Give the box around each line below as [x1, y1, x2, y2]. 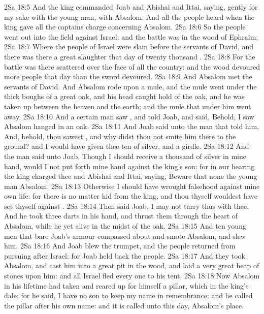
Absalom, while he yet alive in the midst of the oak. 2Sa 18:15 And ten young [4, 221, 246, 231]
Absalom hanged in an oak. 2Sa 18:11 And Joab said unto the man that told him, [4, 121, 259, 132]
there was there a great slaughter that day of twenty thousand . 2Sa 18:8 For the [4, 51, 255, 61]
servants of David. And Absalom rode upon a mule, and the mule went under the [4, 81, 257, 91]
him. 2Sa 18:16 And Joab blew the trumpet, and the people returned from [4, 240, 236, 251]
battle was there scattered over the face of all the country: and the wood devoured [4, 61, 260, 72]
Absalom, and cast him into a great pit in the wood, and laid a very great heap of [4, 260, 259, 271]
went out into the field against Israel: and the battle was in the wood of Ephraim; [4, 31, 258, 42]
